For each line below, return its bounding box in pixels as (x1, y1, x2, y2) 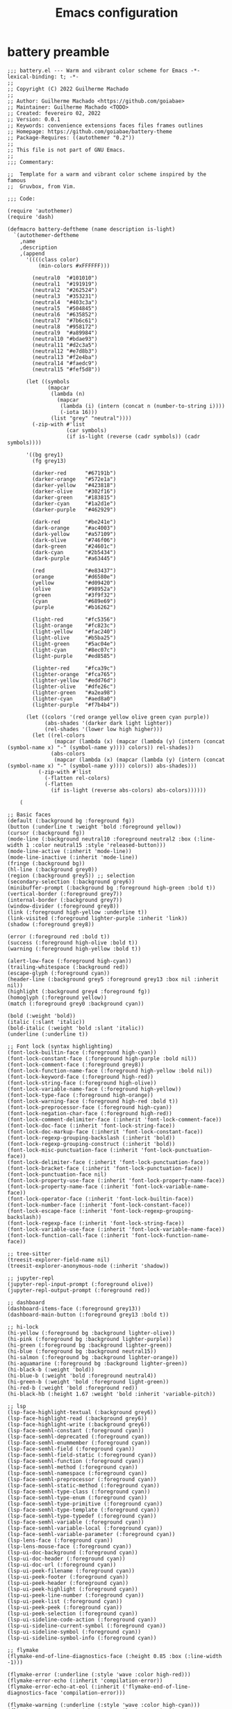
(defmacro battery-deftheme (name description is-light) (7, 225, 176, 233)
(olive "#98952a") (32, 585, 117, 592)
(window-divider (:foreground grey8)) (7, 903, 119, 910)
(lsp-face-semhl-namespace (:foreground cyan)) (7, 1469, 148, 1477)
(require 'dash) (7, 213, 54, 220)
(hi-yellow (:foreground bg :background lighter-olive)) (7, 1329, 176, 1336)
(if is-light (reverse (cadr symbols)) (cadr (66, 433, 200, 440)
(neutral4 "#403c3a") (32, 298, 98, 306)
